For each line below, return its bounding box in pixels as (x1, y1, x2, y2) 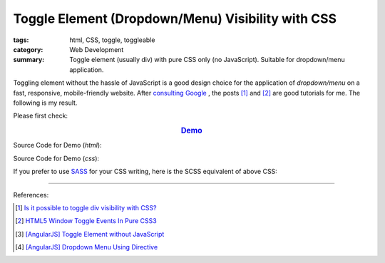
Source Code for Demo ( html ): (13, 141, 103, 150)
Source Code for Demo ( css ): (13, 154, 100, 163)
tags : (13, 36, 29, 44)
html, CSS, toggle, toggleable (69, 36, 155, 44)
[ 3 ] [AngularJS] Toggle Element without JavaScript (15, 230, 165, 238)
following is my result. (13, 98, 78, 107)
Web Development (69, 45, 124, 53)
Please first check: (13, 111, 68, 120)
